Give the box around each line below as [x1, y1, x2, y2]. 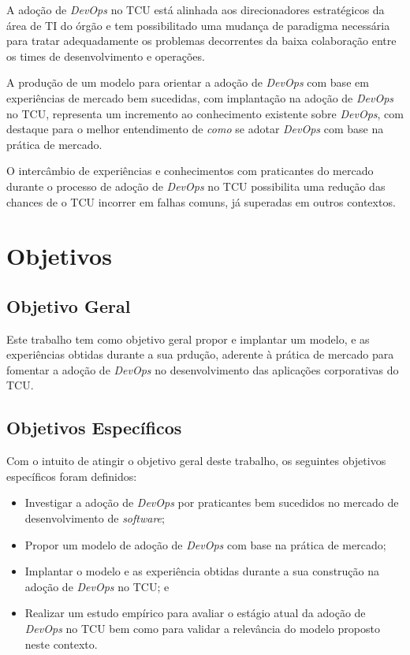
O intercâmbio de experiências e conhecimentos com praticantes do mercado [6, 162, 374, 179]
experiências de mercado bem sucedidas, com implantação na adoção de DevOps [6, 89, 394, 106]
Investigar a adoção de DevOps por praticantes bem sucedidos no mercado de [24, 494, 399, 511]
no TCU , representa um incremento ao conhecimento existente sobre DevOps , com [6, 105, 404, 121]
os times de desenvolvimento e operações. [6, 47, 205, 64]
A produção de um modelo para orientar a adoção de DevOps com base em [6, 74, 369, 91]
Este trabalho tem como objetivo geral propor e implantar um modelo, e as [6, 330, 370, 347]
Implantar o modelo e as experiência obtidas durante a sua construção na [24, 563, 380, 579]
